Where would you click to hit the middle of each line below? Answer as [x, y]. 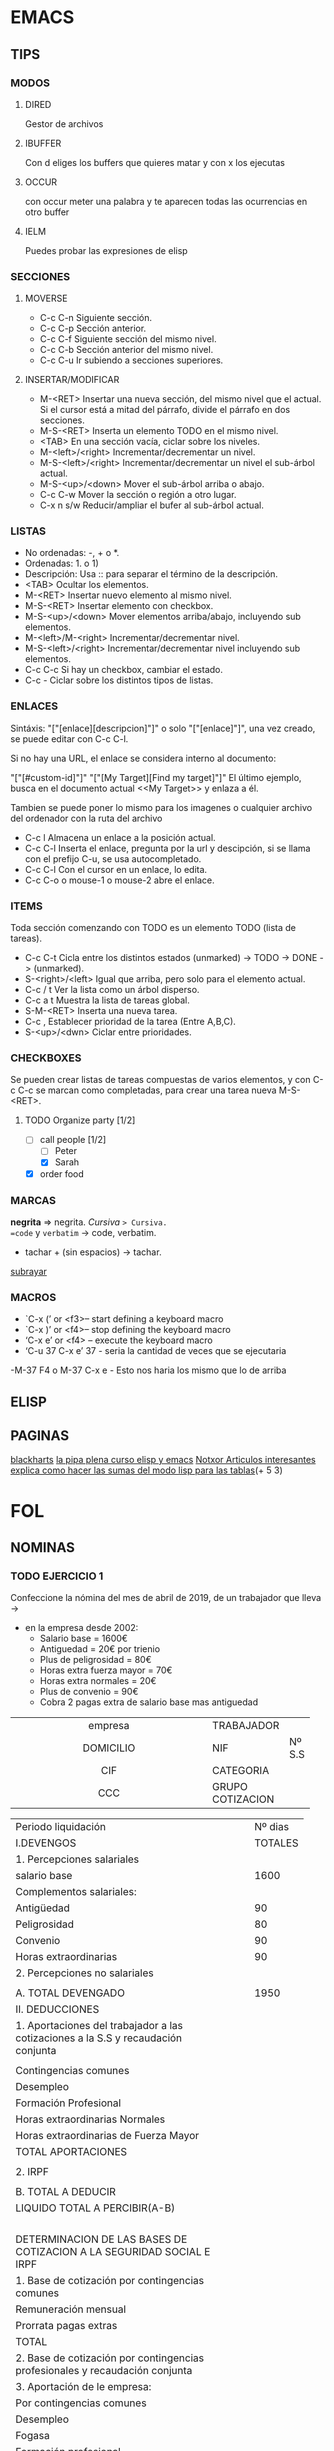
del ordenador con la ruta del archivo [86, 818]
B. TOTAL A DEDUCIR [66, 2192]
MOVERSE [46, 298]
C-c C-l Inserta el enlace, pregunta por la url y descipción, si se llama [167, 848]
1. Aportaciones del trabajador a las [99, 2026]
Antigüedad [42, 1908]
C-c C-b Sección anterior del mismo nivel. [126, 350]
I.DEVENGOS [46, 1843]
